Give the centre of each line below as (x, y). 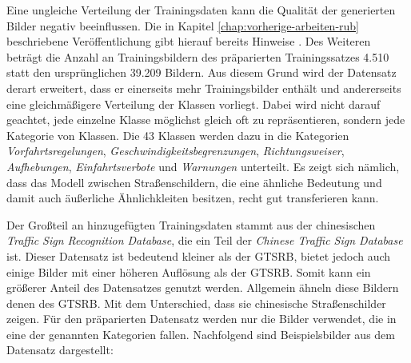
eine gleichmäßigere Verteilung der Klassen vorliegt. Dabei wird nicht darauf (194, 104)
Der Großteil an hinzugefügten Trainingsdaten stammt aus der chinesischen (191, 224)
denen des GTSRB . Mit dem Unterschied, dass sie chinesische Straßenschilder (196, 303)
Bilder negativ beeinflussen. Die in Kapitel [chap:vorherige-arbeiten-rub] (183, 25)
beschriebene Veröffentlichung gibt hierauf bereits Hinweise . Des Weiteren (189, 41)
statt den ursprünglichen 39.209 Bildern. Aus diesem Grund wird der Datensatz (202, 72)
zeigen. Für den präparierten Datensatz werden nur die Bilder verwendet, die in (202, 319)
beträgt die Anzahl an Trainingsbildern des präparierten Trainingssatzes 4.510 (198, 56)
